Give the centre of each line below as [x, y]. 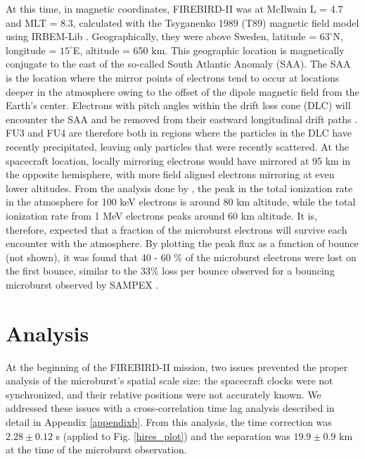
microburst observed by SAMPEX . [82, 284]
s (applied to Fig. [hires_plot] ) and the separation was [173, 435]
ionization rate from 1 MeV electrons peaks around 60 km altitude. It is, [161, 215]
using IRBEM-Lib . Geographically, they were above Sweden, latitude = [161, 36]
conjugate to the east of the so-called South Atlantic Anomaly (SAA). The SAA [178, 64]
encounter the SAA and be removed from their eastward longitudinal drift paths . [182, 119]
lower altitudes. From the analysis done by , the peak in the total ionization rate [179, 188]
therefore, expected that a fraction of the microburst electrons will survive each [177, 229]
